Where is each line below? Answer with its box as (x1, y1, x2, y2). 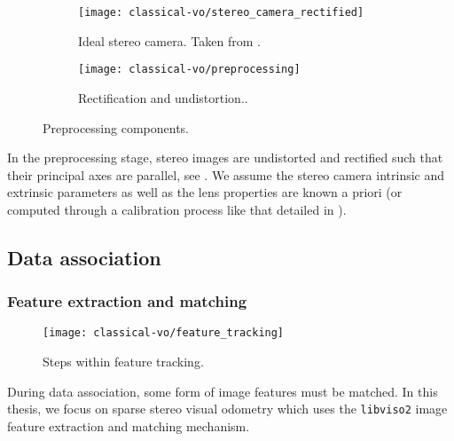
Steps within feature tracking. (43, 352, 204, 371)
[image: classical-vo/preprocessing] (78, 63, 301, 76)
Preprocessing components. (43, 118, 190, 137)
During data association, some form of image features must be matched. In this (7, 382, 438, 400)
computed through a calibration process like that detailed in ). (7, 200, 347, 218)
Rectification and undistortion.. (78, 88, 248, 106)
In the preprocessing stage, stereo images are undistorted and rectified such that (7, 148, 443, 167)
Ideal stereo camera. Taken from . (78, 31, 261, 50)
